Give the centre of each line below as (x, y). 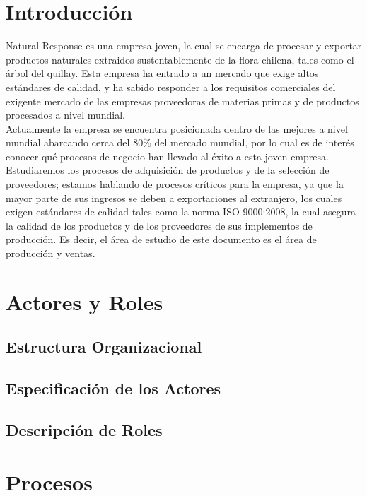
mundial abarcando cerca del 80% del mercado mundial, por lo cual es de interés (180, 142)
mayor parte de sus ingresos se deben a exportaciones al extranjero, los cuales (174, 197)
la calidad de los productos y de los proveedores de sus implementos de (159, 225)
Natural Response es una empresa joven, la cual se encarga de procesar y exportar (184, 46)
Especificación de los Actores (113, 388)
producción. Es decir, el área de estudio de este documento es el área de (161, 239)
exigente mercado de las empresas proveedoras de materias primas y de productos (182, 101)
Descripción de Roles (84, 429)
